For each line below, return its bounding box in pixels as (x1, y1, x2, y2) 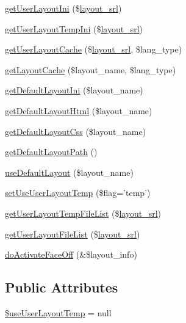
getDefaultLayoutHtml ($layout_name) (5, 104, 152, 117)
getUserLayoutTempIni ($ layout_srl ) (5, 22, 143, 35)
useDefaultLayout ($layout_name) (5, 165, 134, 178)
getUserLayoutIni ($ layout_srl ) (5, 2, 122, 14)
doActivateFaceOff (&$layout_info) (5, 248, 137, 261)
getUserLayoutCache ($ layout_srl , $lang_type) (5, 43, 182, 56)
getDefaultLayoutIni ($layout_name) (5, 84, 143, 96)
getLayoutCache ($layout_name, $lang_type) (5, 63, 176, 76)
